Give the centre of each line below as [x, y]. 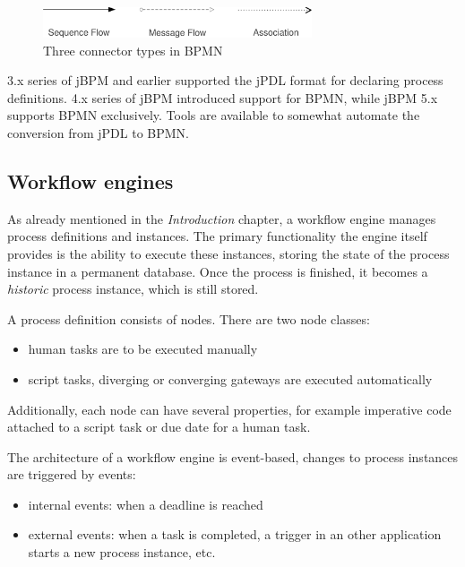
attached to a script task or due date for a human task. [159, 427]
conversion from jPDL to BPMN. [98, 132]
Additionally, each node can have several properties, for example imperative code [229, 409]
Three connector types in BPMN [133, 50]
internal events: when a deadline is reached [146, 504]
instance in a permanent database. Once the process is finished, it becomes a [218, 271]
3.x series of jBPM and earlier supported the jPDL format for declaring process [225, 80]
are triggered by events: [72, 474]
